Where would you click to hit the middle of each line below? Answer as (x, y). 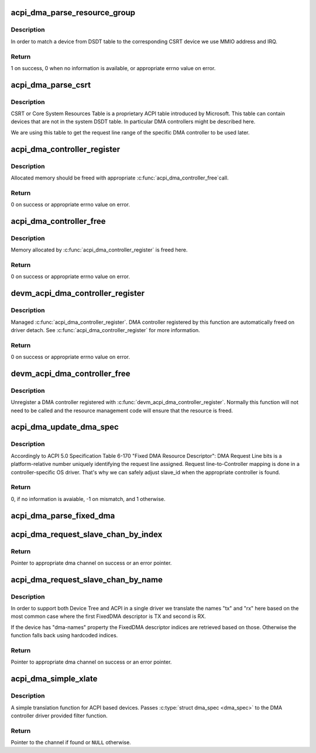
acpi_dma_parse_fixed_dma (63, 515)
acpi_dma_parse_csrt (51, 85)
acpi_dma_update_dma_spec (65, 427)
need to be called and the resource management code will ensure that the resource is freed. (122, 410)
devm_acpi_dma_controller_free (71, 373)
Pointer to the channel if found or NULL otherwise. (71, 742)
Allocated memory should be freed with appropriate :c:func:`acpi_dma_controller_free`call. (120, 178)
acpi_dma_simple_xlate (54, 679)
